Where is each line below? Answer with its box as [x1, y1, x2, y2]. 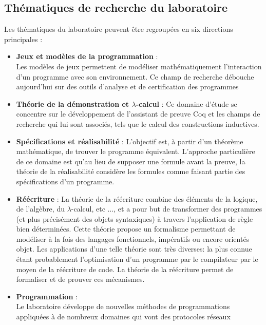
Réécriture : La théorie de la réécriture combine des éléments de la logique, [16, 193, 258, 204]
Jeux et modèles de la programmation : [16, 51, 158, 62]
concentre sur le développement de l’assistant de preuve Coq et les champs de [16, 108, 260, 119]
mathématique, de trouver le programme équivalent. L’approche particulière [16, 146, 255, 157]
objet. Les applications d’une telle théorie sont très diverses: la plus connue [16, 243, 252, 254]
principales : [4, 33, 43, 44]
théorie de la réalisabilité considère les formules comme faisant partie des [16, 166, 245, 177]
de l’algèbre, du [16, 203, 65, 214]
